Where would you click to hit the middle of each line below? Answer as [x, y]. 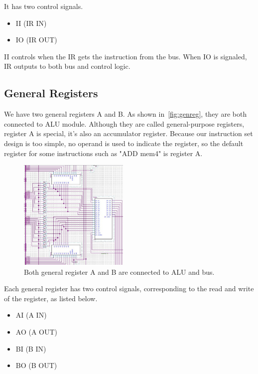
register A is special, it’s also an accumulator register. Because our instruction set [129, 133]
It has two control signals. [44, 6]
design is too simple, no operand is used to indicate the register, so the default [124, 143]
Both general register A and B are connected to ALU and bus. [119, 272]
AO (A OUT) [37, 331]
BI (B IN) [31, 348]
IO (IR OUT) [36, 40]
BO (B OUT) [36, 365]
